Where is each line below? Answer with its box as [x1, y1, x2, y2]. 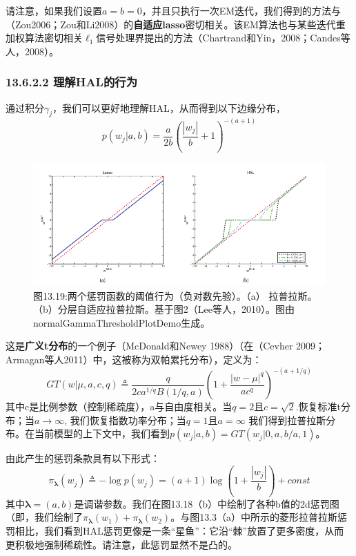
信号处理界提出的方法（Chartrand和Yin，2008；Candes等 [96, 30, 350, 45]
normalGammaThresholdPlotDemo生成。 [33, 315, 210, 329]
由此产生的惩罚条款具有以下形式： [6, 451, 160, 466]
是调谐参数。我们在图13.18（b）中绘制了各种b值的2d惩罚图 [74, 496, 339, 510]
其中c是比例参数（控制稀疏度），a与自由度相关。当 [6, 399, 233, 414]
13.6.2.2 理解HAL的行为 [6, 73, 138, 90]
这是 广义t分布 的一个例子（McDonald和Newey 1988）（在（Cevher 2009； [6, 338, 326, 353]
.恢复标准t [295, 399, 341, 414]
